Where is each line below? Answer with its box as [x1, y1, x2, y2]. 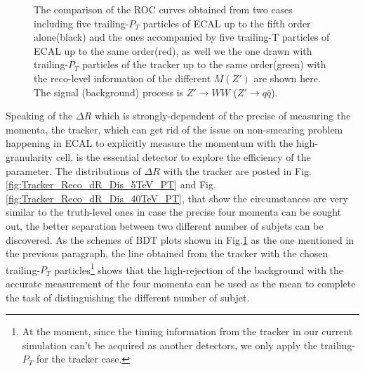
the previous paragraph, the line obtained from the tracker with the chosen [6, 246, 328, 261]
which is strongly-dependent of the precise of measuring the [94, 108, 351, 123]
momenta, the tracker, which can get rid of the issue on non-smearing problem [6, 122, 343, 136]
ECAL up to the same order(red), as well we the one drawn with [34, 43, 312, 58]
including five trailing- [34, 15, 129, 30]
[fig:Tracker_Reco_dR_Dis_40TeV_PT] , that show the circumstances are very [6, 190, 348, 205]
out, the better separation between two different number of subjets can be [6, 218, 324, 233]
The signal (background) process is [34, 84, 184, 99]
